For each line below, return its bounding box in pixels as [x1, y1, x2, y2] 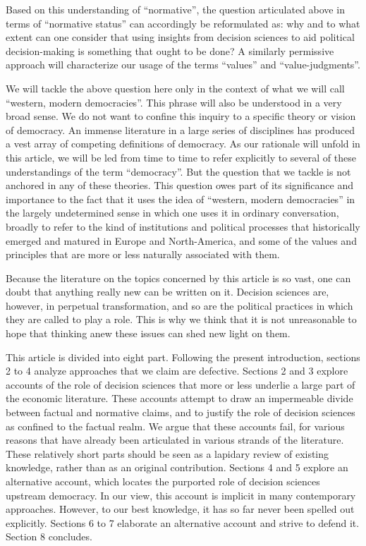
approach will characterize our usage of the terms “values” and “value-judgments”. [6, 57, 360, 72]
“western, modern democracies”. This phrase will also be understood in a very [6, 95, 342, 109]
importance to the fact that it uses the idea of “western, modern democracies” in [6, 191, 355, 206]
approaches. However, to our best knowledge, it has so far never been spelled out [6, 502, 355, 516]
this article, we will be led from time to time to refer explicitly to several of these [6, 150, 356, 164]
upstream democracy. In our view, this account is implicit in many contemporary [6, 487, 356, 502]
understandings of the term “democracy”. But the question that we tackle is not [6, 164, 351, 178]
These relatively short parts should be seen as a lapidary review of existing [6, 446, 329, 461]
